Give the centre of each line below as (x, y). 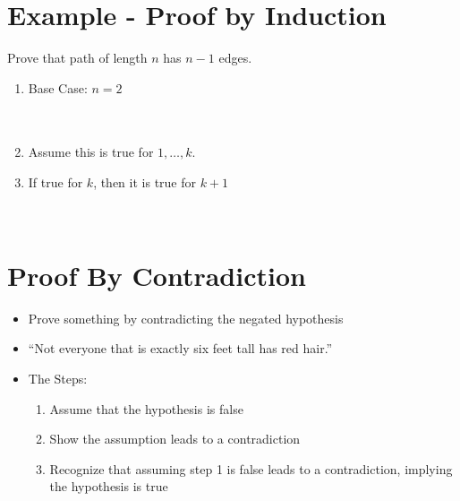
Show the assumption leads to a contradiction (175, 439)
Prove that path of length (77, 58)
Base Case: (58, 87)
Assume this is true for (91, 151)
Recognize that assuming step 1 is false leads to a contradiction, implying (251, 468)
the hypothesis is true (109, 486)
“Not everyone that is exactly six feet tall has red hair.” (180, 348)
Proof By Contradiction (157, 275)
